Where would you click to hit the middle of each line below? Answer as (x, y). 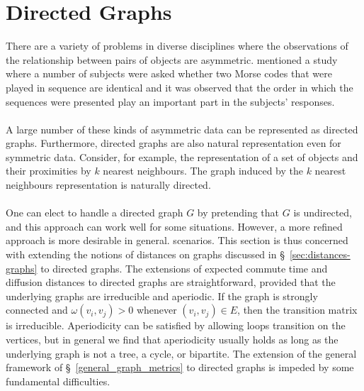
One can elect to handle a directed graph (95, 213)
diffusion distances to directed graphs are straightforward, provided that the (171, 282)
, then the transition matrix (297, 310)
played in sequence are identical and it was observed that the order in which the (180, 87)
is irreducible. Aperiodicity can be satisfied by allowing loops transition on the (176, 325)
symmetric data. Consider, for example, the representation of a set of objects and (182, 156)
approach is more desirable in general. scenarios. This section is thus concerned (177, 240)
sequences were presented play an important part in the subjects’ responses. (170, 101)
